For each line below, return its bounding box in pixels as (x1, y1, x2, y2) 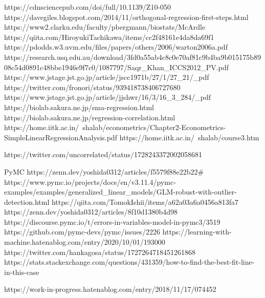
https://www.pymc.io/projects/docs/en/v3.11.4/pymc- (4, 176, 176, 187)
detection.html (4, 196, 50, 207)
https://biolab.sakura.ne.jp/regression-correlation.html (4, 112, 175, 122)
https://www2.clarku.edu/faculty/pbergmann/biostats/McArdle (4, 22, 206, 32)
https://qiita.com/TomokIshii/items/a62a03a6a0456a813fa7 (51, 196, 238, 207)
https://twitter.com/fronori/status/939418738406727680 (4, 81, 181, 92)
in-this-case (4, 266, 39, 277)
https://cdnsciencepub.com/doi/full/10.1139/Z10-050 (4, 2, 171, 12)
